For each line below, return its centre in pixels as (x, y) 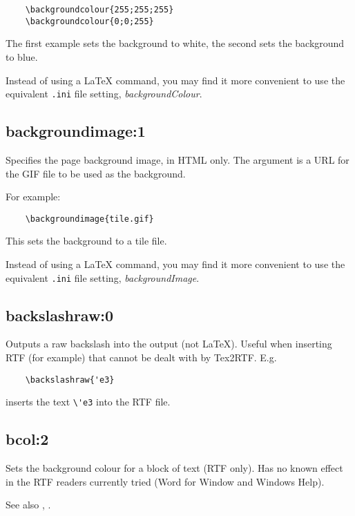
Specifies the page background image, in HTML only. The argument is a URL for (177, 159)
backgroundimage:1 (76, 131)
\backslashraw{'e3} (70, 380)
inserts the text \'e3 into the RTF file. (88, 402)
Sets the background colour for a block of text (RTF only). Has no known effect (174, 468)
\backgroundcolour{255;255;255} (99, 10)
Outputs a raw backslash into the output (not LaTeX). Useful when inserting (169, 344)
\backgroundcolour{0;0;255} (89, 21)
